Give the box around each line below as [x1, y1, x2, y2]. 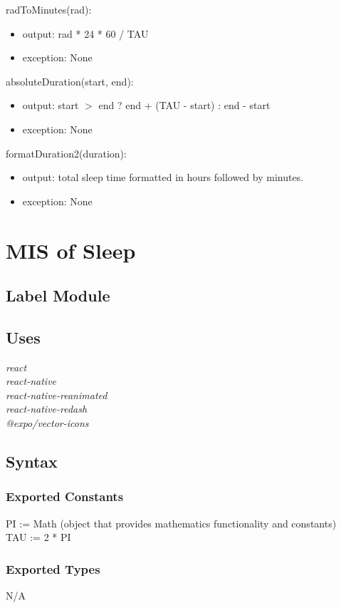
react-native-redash [6, 401, 88, 416]
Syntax [6, 450, 58, 473]
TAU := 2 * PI [6, 530, 71, 545]
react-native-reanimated [6, 387, 107, 402]
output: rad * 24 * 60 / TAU [22, 26, 149, 41]
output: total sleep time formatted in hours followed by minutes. [22, 170, 304, 185]
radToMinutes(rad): [6, 2, 92, 16]
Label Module [6, 284, 110, 306]
